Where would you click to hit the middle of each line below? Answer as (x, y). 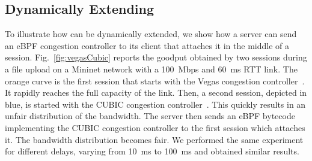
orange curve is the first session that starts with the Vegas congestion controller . (155, 80)
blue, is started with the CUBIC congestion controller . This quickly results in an (155, 104)
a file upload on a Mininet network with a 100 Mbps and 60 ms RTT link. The (151, 69)
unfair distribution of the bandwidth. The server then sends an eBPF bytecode (150, 116)
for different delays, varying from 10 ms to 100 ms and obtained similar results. (152, 151)
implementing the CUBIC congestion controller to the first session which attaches (155, 127)
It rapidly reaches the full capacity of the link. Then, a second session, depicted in (156, 92)
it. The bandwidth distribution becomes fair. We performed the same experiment (154, 139)
